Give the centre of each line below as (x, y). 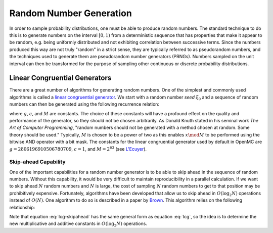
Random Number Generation (71, 13)
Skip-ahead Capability (37, 162)
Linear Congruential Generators (60, 78)
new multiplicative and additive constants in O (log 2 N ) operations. (78, 224)
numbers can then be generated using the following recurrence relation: (84, 104)
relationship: (22, 207)
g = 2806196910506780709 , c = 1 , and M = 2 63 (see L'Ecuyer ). (78, 148)
